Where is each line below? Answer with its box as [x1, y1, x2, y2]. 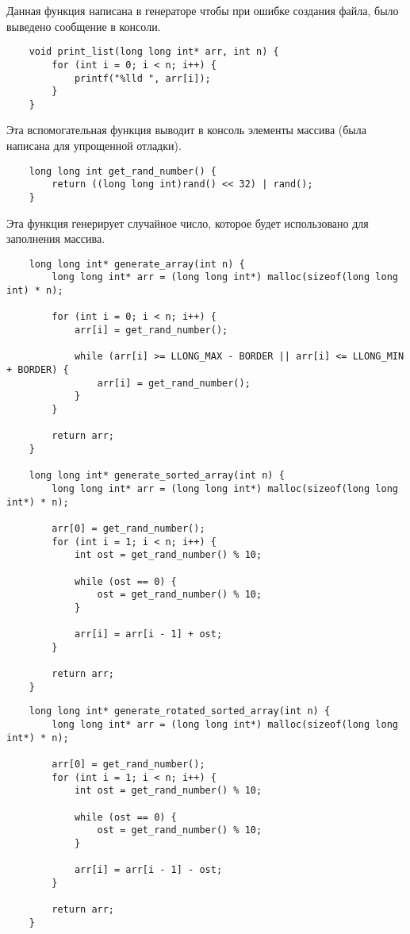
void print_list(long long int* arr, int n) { [29, 46, 279, 58]
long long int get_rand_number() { [29, 165, 216, 177]
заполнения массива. [6, 230, 105, 247]
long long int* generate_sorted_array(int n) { [29, 470, 285, 482]
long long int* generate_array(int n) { [29, 258, 245, 270]
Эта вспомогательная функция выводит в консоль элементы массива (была [6, 121, 366, 138]
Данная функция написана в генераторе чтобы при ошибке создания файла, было [6, 2, 399, 18]
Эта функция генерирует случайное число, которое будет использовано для [6, 214, 369, 231]
